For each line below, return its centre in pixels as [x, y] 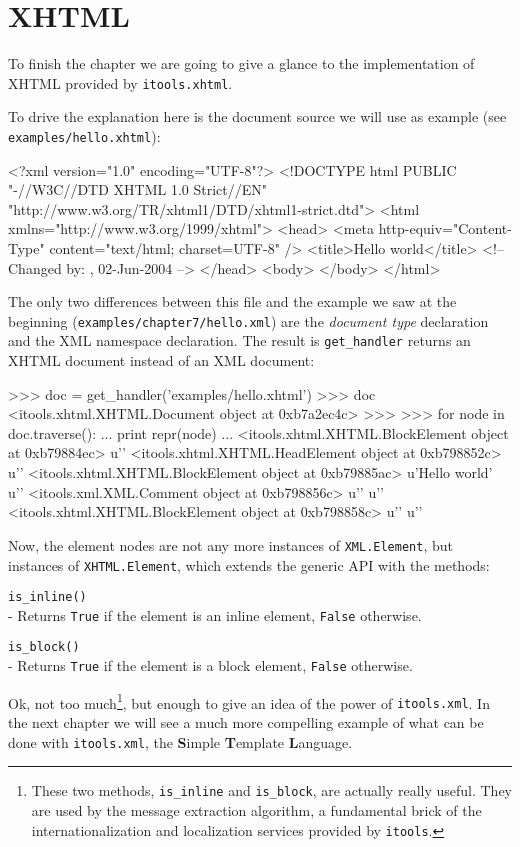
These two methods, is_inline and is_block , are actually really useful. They [271, 790]
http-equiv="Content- [445, 228]
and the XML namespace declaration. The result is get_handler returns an [239, 340]
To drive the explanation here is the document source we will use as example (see [257, 116]
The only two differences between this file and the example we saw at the [232, 301]
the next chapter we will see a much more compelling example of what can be [246, 722]
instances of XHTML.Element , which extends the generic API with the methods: [249, 564]
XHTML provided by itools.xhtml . [120, 82]
